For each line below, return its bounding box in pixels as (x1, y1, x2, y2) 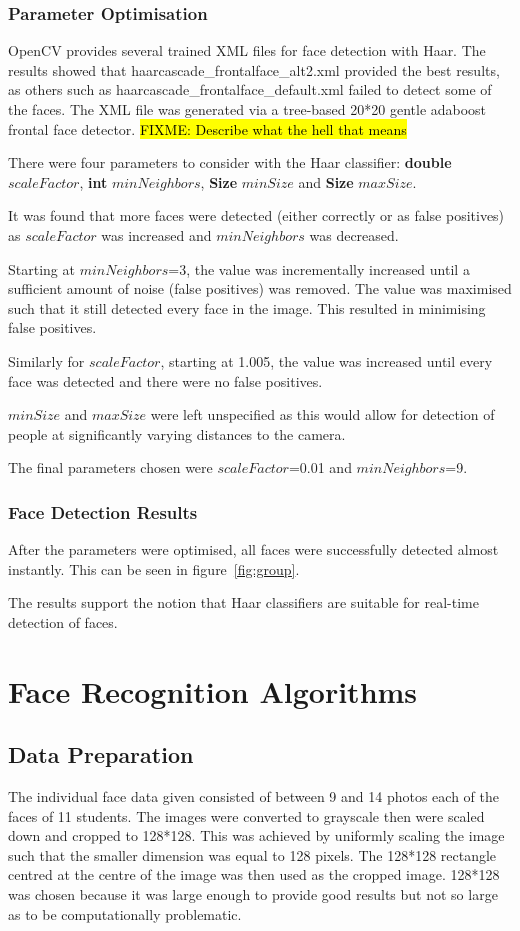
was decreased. (309, 224, 399, 245)
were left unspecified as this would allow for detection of (150, 404, 495, 425)
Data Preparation (8, 739, 194, 770)
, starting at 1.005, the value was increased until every (160, 350, 493, 371)
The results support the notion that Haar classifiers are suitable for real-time (8, 592, 479, 613)
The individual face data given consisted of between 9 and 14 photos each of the (8, 786, 499, 807)
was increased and (101, 224, 212, 245)
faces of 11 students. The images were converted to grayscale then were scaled (8, 805, 485, 826)
